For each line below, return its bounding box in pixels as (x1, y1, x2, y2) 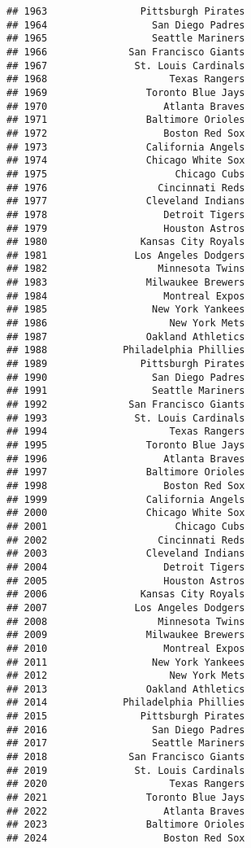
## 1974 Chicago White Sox (6, 155, 245, 167)
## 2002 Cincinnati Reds (6, 534, 245, 546)
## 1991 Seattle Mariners (6, 385, 245, 397)
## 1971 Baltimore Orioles (6, 114, 245, 126)
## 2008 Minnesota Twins (6, 615, 245, 627)
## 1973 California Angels (6, 141, 245, 153)
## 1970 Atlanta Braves (6, 100, 245, 112)
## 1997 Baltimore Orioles (6, 466, 245, 479)
